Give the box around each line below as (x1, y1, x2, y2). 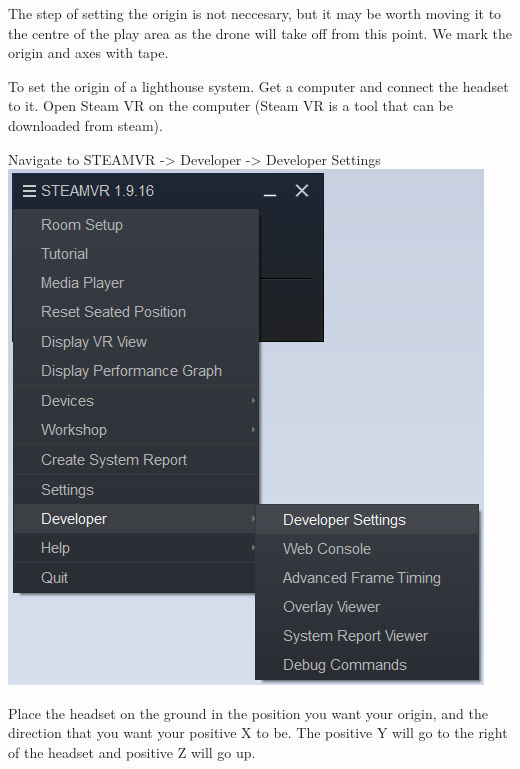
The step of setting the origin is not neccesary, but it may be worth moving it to (8, 3, 502, 23)
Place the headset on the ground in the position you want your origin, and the (8, 702, 489, 723)
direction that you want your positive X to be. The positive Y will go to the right (8, 722, 508, 743)
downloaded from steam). (8, 114, 163, 135)
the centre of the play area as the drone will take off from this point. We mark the (8, 22, 512, 43)
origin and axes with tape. (8, 42, 169, 63)
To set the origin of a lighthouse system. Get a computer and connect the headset (8, 75, 509, 96)
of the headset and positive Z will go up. (8, 741, 256, 762)
